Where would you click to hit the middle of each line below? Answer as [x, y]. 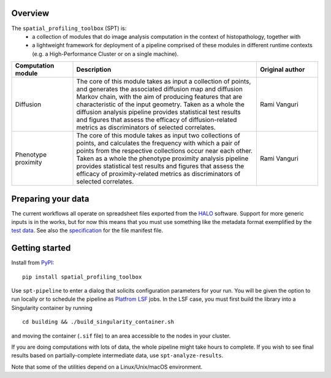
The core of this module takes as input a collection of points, [164, 82]
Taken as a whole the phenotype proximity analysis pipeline [162, 158]
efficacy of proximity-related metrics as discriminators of [158, 174]
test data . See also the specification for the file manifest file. [87, 231]
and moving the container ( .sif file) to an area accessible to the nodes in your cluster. [121, 336]
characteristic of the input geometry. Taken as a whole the [160, 104]
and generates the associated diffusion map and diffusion [160, 89]
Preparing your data [50, 199]
